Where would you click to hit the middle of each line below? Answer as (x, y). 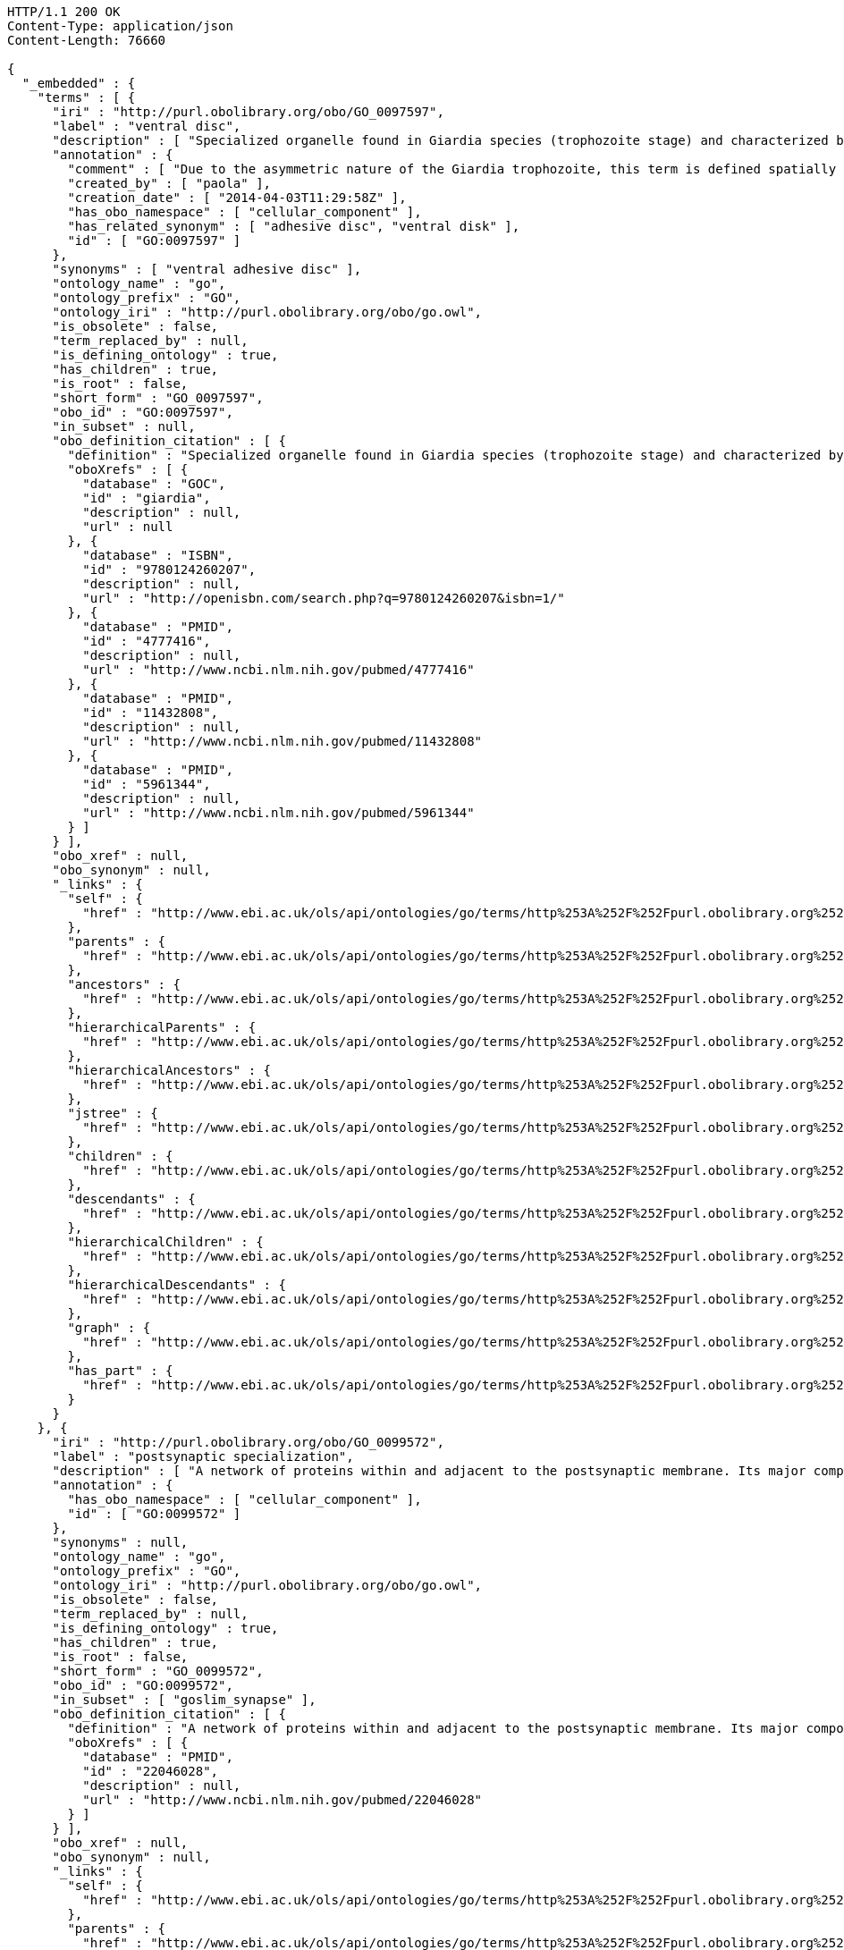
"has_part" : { (120, 1371)
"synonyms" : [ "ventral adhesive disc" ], (207, 269)
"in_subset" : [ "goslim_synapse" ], (184, 1700)
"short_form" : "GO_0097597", (158, 398)
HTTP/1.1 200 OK (64, 12)
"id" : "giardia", (147, 498)
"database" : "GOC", (154, 484)
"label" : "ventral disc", (147, 126)
